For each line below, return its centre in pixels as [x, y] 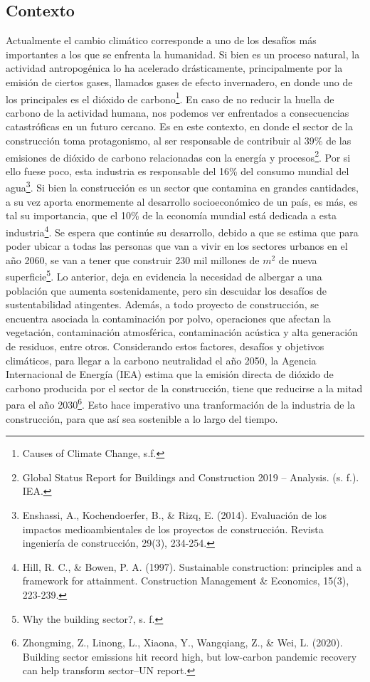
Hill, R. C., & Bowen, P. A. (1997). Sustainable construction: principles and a [192, 566]
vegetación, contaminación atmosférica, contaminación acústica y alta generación [182, 332]
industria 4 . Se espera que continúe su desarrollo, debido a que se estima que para [182, 231]
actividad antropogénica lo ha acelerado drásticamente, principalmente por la [174, 68]
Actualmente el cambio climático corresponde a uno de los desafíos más [161, 40]
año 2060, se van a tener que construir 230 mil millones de [133, 259]
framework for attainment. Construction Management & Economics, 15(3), [186, 581]
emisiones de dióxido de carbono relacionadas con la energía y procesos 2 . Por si [178, 156]
